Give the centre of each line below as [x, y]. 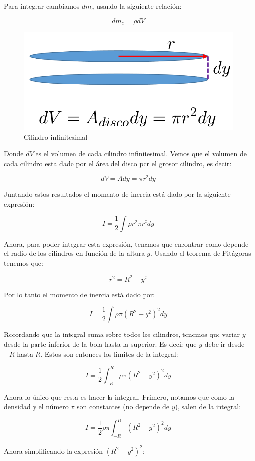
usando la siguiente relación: [139, 6]
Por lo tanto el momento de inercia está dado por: [80, 294]
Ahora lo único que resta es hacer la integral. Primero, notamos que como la [119, 397]
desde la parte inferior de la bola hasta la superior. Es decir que [100, 344]
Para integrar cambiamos [42, 6]
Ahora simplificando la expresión [54, 450]
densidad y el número [36, 406]
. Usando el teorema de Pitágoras [200, 253]
